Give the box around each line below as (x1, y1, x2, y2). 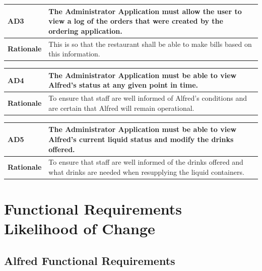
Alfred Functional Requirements (4, 253, 175, 268)
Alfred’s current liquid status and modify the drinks (48, 133, 234, 144)
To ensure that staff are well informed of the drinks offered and (48, 157, 243, 167)
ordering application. (48, 25, 122, 36)
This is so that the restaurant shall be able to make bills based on (48, 38, 252, 49)
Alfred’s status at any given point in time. (48, 80, 199, 90)
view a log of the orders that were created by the (48, 16, 223, 26)
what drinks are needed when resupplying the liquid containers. (48, 166, 244, 177)
